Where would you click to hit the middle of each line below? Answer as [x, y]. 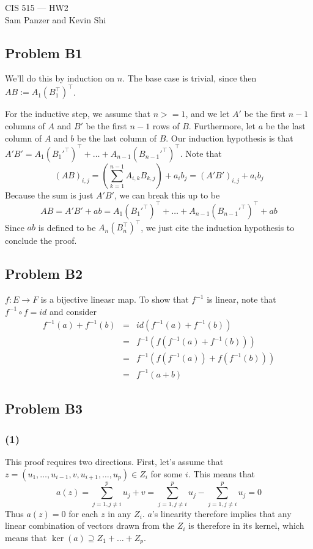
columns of [25, 126]
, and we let [208, 114]
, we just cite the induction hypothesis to [218, 227]
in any [120, 513]
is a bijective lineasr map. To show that [115, 299]
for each [83, 513]
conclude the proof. [41, 240]
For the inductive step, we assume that [78, 114]
